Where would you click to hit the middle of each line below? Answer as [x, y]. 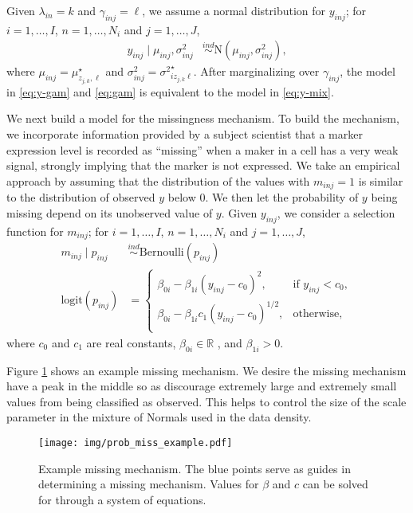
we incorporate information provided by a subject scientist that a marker [185, 134]
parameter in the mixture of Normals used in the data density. [159, 417]
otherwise [316, 314]
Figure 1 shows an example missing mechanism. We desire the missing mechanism [206, 370]
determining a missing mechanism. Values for [149, 484]
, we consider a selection [336, 212]
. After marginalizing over [256, 71]
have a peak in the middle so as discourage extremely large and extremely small [202, 386]
